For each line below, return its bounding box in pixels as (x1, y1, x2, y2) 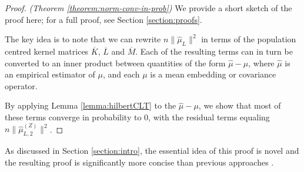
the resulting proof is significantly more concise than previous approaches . (5, 156, 274, 168)
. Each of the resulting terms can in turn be (135, 45, 293, 57)
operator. (5, 79, 38, 92)
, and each (102, 68, 140, 80)
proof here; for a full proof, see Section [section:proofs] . (5, 13, 202, 25)
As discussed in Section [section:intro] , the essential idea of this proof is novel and (5, 144, 299, 156)
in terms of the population (201, 33, 296, 45)
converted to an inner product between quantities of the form (5, 56, 226, 69)
